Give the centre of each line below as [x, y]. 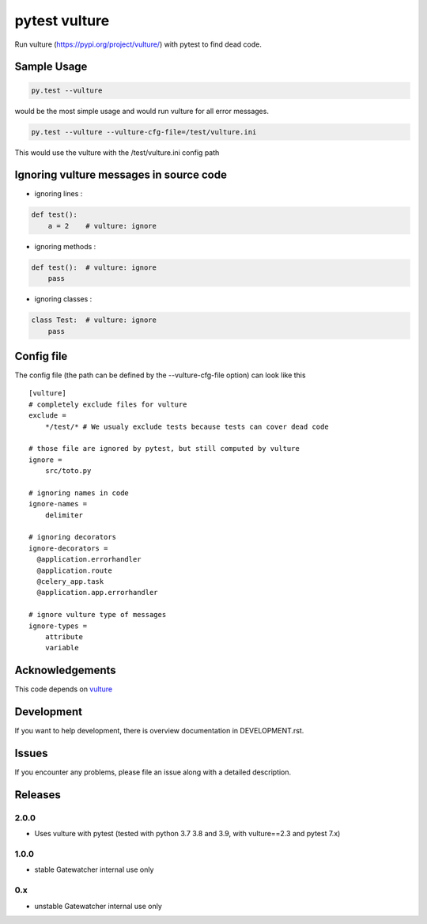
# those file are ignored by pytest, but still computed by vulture [164, 449]
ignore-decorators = [68, 548]
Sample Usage [51, 67]
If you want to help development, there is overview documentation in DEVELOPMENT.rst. [159, 731]
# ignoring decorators [73, 537]
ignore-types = [58, 626]
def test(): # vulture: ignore [94, 267]
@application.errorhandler [89, 559]
